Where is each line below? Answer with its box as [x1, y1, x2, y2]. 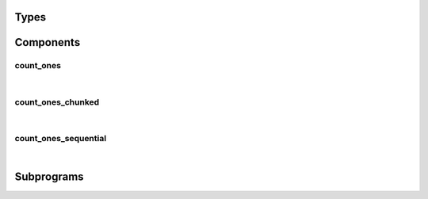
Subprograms [14, 170, 84, 183]
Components [14, 36, 81, 49]
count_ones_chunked [14, 96, 100, 107]
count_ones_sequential [14, 132, 107, 144]
